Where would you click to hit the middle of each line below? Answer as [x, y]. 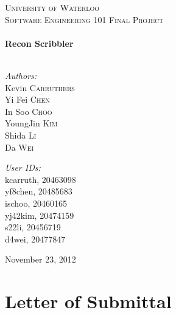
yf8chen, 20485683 [39, 191]
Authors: [21, 75]
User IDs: [23, 167]
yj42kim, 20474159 [40, 215]
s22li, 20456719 [33, 227]
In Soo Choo [29, 111]
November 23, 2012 [40, 259]
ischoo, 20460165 [36, 203]
